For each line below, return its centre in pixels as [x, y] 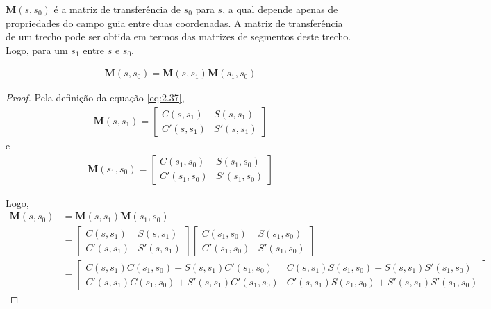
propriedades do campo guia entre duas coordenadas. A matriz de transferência [174, 23]
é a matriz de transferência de [117, 9]
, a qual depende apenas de [280, 9]
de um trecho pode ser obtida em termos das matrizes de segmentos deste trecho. [178, 36]
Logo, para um [37, 50]
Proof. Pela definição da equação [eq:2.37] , [95, 98]
